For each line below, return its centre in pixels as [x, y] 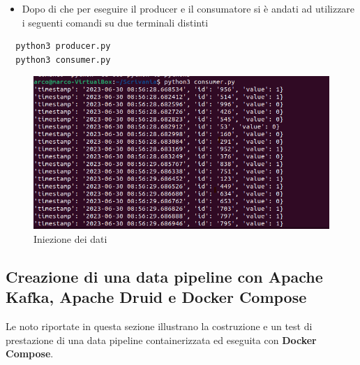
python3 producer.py [63, 46]
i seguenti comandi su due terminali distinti [115, 22]
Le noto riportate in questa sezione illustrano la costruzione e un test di [159, 326]
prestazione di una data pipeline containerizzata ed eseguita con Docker [161, 340]
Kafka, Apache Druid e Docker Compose [156, 297]
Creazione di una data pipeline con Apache [164, 276]
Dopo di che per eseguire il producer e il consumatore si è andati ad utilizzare [188, 8]
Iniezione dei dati [70, 238]
